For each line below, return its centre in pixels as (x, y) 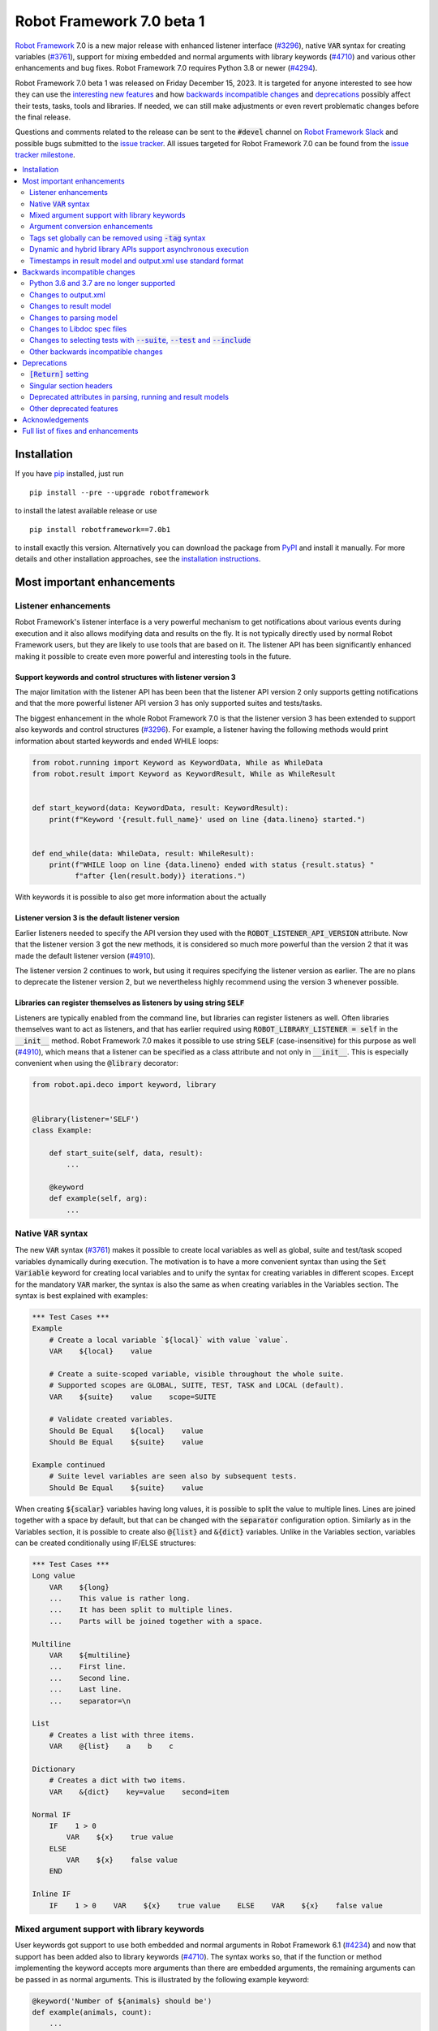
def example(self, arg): (99, 1199)
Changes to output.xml (67, 294)
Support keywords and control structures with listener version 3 (125, 677)
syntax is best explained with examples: (82, 1295)
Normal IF (52, 1814)
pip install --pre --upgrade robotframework (120, 492)
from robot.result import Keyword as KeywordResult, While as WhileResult (184, 773)
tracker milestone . (45, 155)
